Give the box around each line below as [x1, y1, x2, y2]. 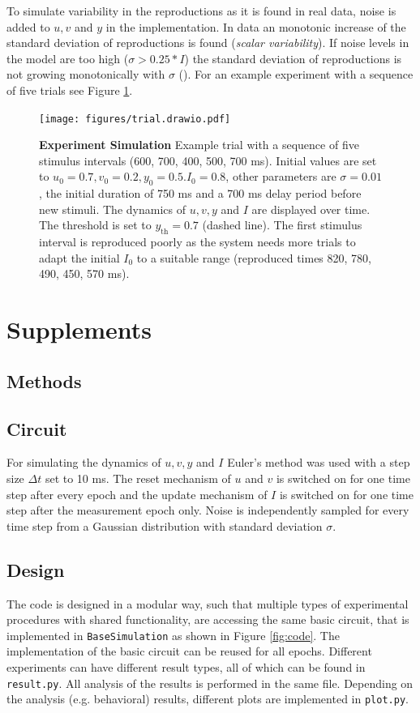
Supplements [6, 313, 152, 346]
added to [6, 18, 50, 35]
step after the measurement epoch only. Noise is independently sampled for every [6, 502, 409, 519]
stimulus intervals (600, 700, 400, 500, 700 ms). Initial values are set [39, 152, 377, 169]
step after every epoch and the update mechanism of [6, 485, 268, 502]
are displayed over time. [251, 200, 371, 217]
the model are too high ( [6, 49, 129, 66]
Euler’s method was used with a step [227, 454, 410, 471]
